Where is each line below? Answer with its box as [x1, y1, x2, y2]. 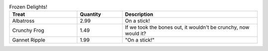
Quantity [79, 11, 101, 18]
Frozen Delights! [9, 3, 47, 10]
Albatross [12, 17, 35, 24]
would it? [125, 30, 146, 37]
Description [125, 11, 153, 18]
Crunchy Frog [12, 27, 45, 34]
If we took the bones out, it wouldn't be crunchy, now [125, 24, 250, 31]
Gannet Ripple [12, 37, 46, 44]
